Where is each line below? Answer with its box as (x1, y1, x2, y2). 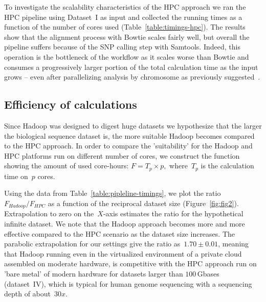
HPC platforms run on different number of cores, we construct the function (4, 150, 240, 161)
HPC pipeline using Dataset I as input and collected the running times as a (4, 11, 242, 22)
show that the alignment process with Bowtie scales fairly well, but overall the (4, 31, 250, 42)
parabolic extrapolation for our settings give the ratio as (4, 238, 181, 249)
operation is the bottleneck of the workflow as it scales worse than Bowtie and (4, 51, 249, 62)
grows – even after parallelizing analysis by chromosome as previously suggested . (4, 71, 260, 82)
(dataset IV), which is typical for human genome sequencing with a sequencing (4, 278, 252, 289)
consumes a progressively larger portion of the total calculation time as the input (4, 61, 258, 72)
